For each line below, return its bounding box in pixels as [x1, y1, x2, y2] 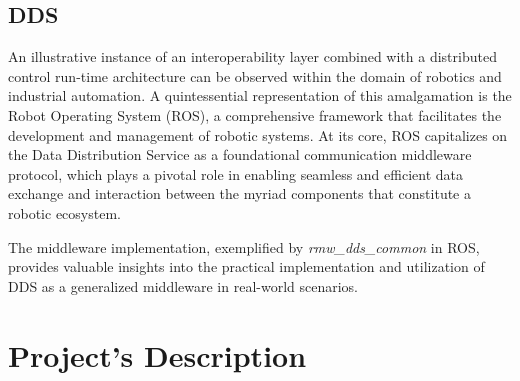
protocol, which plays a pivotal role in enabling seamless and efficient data [8, 163, 463, 184]
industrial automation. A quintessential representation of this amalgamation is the [8, 85, 512, 106]
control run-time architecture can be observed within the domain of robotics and [8, 65, 502, 86]
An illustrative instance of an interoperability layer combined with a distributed [8, 46, 497, 67]
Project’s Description [8, 334, 307, 375]
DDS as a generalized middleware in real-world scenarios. [8, 275, 359, 296]
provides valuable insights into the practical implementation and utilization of [8, 256, 485, 277]
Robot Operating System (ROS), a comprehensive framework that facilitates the [8, 104, 502, 125]
